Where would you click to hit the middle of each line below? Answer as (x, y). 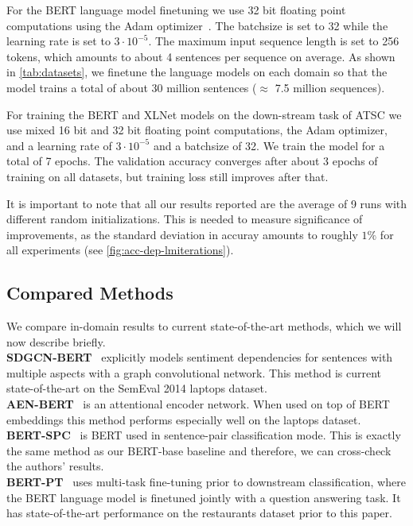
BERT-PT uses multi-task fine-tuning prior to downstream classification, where (206, 482)
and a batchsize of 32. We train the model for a (269, 145)
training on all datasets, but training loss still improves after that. (168, 176)
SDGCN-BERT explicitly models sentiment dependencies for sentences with (200, 357)
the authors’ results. (55, 466)
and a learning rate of (59, 145)
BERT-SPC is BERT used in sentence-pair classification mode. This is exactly (204, 435)
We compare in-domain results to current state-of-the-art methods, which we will (204, 326)
